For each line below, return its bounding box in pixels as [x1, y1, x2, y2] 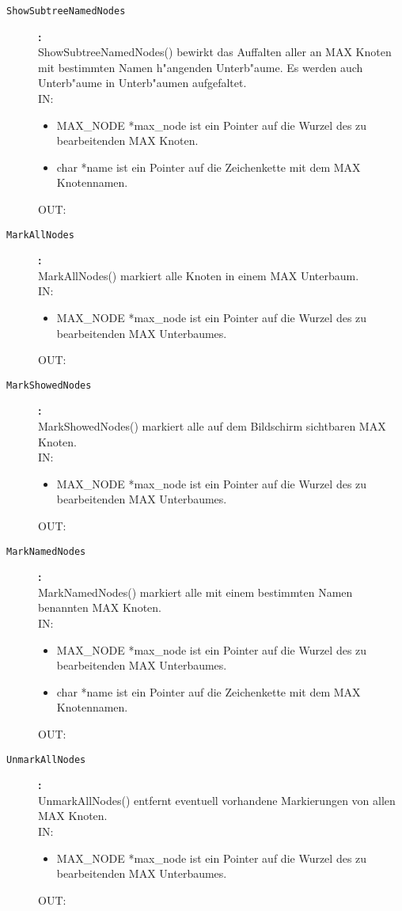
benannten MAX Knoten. [38, 599, 161, 616]
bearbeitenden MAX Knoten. [56, 132, 199, 149]
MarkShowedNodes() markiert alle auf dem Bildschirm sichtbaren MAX [38, 418, 386, 435]
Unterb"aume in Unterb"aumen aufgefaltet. [38, 74, 247, 91]
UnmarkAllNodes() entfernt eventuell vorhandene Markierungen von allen [38, 791, 396, 808]
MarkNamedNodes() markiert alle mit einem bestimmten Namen [38, 583, 353, 600]
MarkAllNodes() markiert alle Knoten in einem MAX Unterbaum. [38, 267, 359, 283]
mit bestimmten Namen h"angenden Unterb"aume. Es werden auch [38, 59, 363, 75]
